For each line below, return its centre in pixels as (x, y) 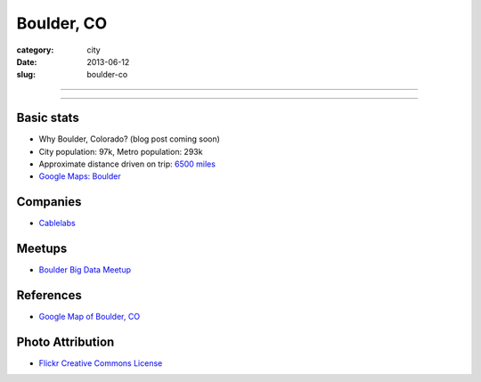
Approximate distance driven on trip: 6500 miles (127, 164)
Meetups (42, 249)
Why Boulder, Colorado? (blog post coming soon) (129, 139)
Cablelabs (57, 224)
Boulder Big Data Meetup (85, 270)
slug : (26, 75)
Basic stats (48, 118)
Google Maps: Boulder (80, 176)
